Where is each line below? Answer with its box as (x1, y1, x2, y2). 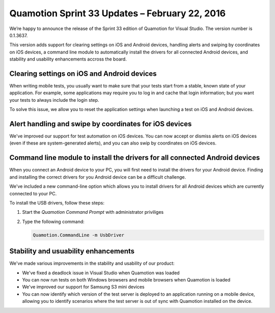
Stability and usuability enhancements (9, 247, 135, 255)
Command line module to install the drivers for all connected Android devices (9, 153, 260, 162)
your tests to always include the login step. (9, 97, 99, 103)
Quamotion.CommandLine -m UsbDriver (33, 232, 125, 238)
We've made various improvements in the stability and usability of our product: (9, 260, 175, 267)
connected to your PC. (9, 190, 57, 196)
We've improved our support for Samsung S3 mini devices (22, 284, 145, 290)
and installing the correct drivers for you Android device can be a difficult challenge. (9, 174, 186, 180)
